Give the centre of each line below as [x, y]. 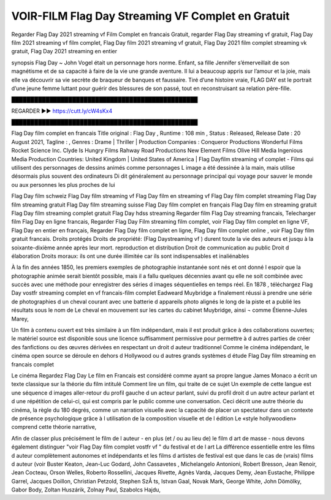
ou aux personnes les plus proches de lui [63, 184]
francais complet [33, 364]
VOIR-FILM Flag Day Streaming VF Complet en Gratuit [150, 16]
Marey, [20, 319]
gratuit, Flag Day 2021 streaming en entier [64, 51]
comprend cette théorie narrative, [54, 427]
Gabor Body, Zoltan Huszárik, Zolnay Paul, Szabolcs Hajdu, [86, 490]
